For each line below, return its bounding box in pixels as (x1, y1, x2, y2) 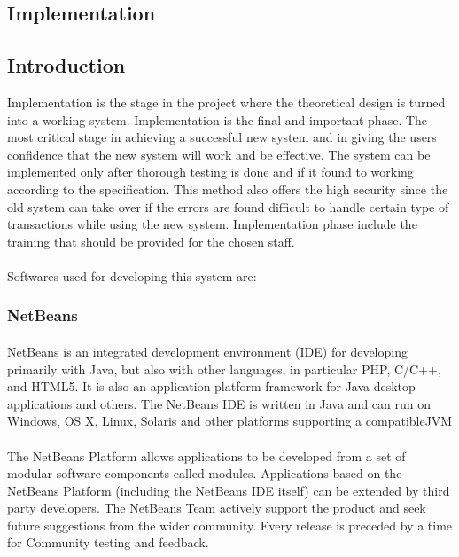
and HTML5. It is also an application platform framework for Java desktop (7, 377, 416, 396)
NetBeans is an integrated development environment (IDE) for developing (7, 341, 408, 360)
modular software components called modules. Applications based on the (7, 464, 402, 482)
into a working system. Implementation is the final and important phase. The (7, 110, 428, 129)
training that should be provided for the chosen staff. (7, 231, 295, 250)
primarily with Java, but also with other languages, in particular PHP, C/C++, (7, 359, 441, 378)
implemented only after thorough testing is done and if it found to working (7, 162, 414, 181)
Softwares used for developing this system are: (7, 266, 257, 285)
